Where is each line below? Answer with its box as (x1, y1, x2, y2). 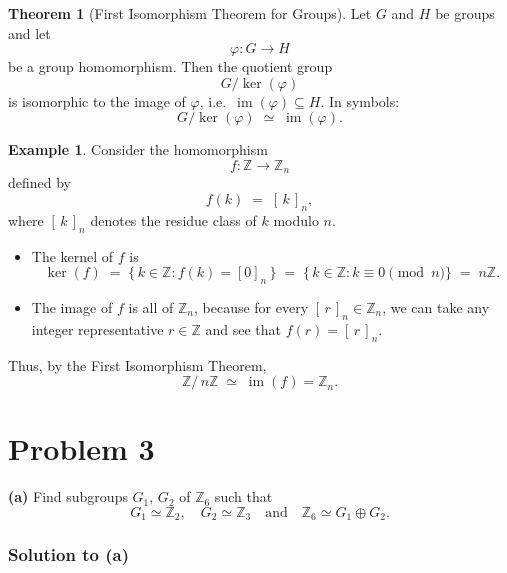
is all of (128, 297, 174, 317)
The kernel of (31, 245, 114, 266)
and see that (205, 318, 282, 339)
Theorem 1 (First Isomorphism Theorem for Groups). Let (8, 3, 372, 23)
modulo (273, 209, 319, 230)
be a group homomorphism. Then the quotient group (8, 56, 333, 77)
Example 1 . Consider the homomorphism (8, 139, 268, 160)
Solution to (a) (8, 542, 129, 567)
